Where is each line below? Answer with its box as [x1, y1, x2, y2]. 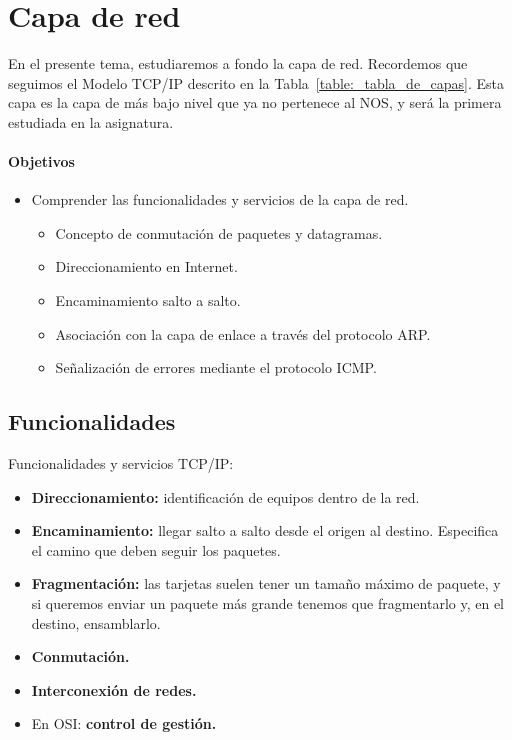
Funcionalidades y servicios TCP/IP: [8, 453, 234, 474]
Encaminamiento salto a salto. [55, 290, 241, 311]
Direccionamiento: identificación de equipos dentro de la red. [31, 486, 420, 507]
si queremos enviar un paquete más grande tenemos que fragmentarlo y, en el [31, 593, 504, 614]
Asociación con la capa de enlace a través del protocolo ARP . [55, 323, 431, 344]
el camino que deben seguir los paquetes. [31, 539, 281, 560]
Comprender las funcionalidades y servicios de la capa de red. [31, 189, 409, 210]
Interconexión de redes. [31, 679, 197, 700]
